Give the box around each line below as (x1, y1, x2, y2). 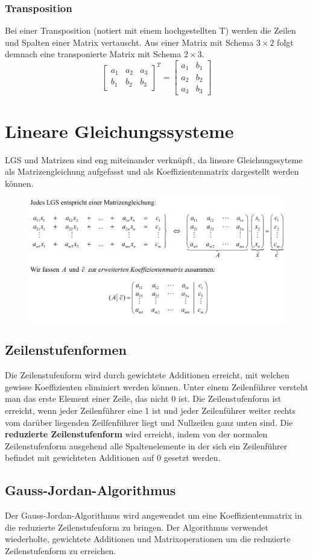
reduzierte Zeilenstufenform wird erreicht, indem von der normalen (5, 428, 268, 440)
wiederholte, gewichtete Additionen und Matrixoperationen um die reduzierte (5, 532, 291, 545)
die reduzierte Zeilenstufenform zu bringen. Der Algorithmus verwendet (5, 520, 268, 533)
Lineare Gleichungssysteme (5, 118, 234, 143)
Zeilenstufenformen (5, 340, 127, 359)
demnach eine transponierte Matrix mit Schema (5, 48, 182, 60)
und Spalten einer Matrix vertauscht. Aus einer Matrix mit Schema (5, 36, 254, 48)
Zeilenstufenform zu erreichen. (5, 545, 116, 557)
